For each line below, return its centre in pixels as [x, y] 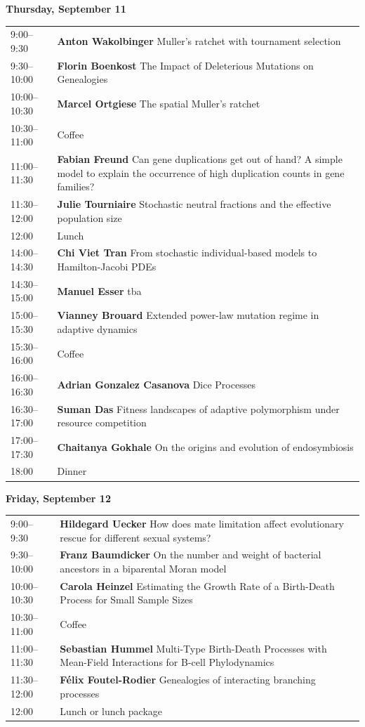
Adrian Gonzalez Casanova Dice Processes [156, 384]
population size [89, 217]
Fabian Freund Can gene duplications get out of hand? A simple [200, 159]
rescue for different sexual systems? [135, 537]
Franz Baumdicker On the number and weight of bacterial [191, 555]
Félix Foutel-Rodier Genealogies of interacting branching [188, 680]
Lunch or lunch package [111, 710]
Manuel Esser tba [99, 290]
